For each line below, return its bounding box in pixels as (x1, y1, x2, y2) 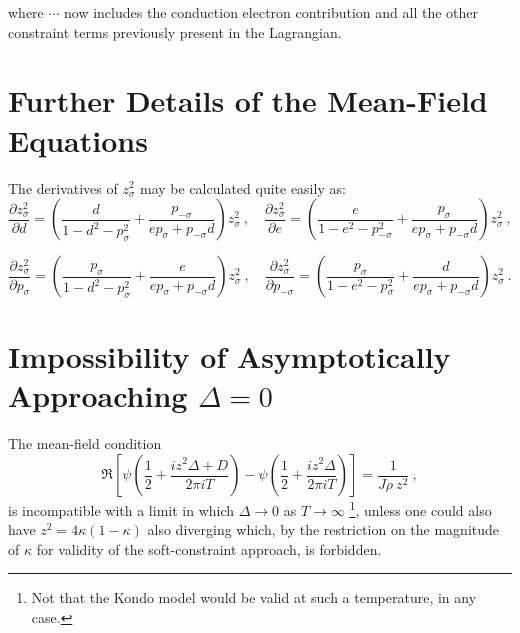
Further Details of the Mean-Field (8, 80, 488, 121)
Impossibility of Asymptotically (8, 336, 451, 377)
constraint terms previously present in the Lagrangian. (8, 21, 342, 42)
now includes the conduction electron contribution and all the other (64, 2, 479, 22)
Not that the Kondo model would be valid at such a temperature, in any (31, 587, 477, 608)
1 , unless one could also (349, 497, 492, 520)
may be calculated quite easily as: (140, 177, 346, 198)
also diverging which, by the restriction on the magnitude (147, 519, 500, 540)
